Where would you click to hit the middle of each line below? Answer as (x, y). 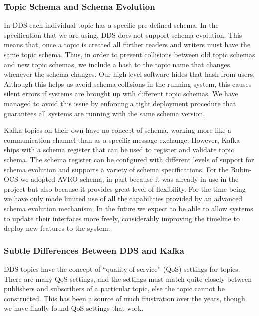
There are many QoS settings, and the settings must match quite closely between (128, 278)
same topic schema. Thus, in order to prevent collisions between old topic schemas (129, 54)
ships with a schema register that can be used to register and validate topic (119, 150)
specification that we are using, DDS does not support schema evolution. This (123, 35)
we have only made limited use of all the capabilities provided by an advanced (123, 198)
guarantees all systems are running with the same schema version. (105, 113)
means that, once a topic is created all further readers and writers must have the (127, 45)
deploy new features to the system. (57, 228)
